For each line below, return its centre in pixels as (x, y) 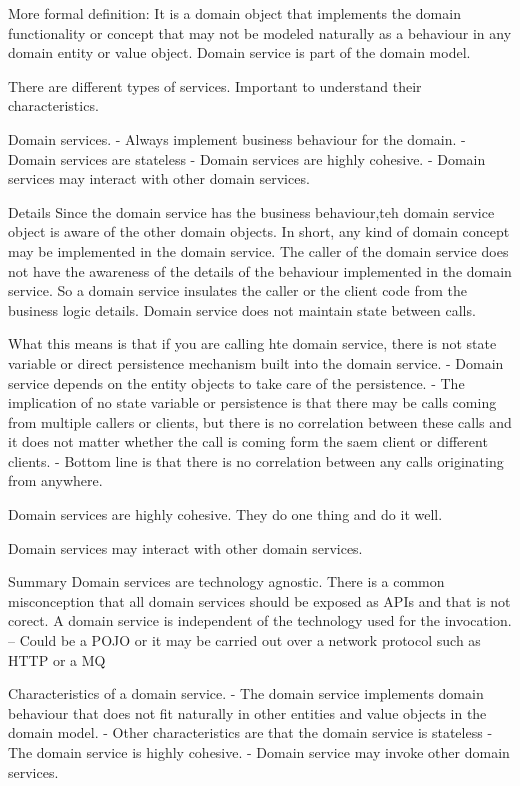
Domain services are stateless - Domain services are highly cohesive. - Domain (247, 158)
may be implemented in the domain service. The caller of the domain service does (258, 250)
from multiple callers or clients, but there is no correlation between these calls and (260, 421)
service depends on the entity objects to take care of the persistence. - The (236, 382)
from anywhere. (55, 480)
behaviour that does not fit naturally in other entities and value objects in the (247, 712)
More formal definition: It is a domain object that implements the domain (234, 13)
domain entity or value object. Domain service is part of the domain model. (239, 52)
